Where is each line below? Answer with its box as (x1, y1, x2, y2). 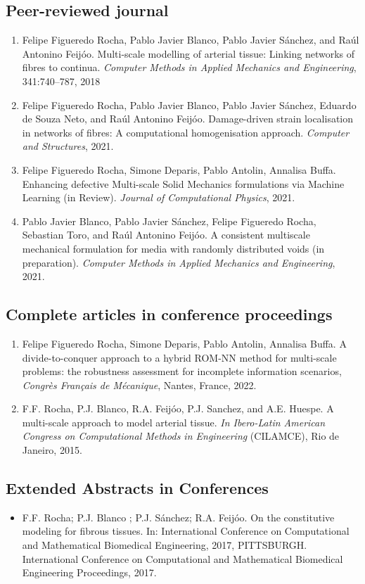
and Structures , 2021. (22, 139, 114, 153)
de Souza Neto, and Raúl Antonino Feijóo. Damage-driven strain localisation (22, 111, 354, 126)
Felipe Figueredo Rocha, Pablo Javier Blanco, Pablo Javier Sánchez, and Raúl (22, 32, 359, 47)
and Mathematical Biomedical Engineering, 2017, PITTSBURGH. (22, 538, 307, 552)
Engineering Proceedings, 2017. (22, 565, 157, 580)
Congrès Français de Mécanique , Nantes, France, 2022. (22, 377, 257, 392)
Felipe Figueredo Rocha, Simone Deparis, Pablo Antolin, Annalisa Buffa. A (22, 336, 347, 350)
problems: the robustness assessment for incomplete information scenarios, (22, 364, 342, 379)
